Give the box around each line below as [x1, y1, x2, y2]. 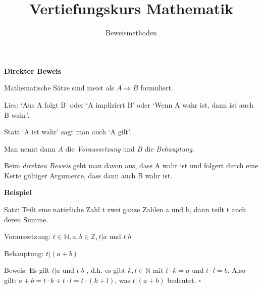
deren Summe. [4, 214, 48, 224]
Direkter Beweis [4, 65, 62, 76]
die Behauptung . [144, 143, 194, 154]
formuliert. [140, 82, 173, 93]
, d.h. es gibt [86, 265, 126, 275]
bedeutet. [167, 275, 196, 285]
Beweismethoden [106, 27, 157, 38]
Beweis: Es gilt [4, 265, 49, 275]
